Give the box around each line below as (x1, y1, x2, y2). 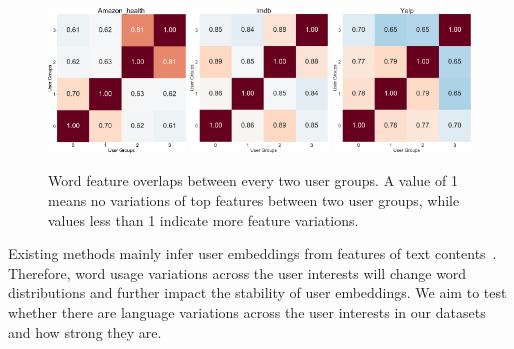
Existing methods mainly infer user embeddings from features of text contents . (8, 243, 497, 264)
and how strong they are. (8, 321, 162, 342)
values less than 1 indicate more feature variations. (48, 209, 359, 230)
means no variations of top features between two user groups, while (48, 190, 460, 211)
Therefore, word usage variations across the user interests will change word (8, 262, 467, 283)
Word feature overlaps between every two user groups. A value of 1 (48, 170, 458, 191)
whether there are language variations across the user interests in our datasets (8, 302, 486, 323)
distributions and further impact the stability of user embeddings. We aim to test (8, 282, 507, 303)
